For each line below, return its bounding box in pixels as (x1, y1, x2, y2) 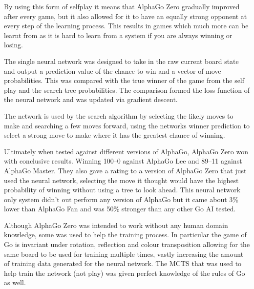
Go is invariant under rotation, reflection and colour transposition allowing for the (4, 239, 250, 249)
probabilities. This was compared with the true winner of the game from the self (4, 75, 245, 85)
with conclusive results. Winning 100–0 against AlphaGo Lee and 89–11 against (4, 156, 242, 166)
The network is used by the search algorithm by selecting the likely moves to (4, 110, 233, 121)
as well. (4, 277, 26, 288)
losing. (4, 40, 23, 50)
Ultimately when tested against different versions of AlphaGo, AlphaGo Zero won (4, 146, 248, 156)
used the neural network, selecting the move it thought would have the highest (4, 175, 239, 185)
